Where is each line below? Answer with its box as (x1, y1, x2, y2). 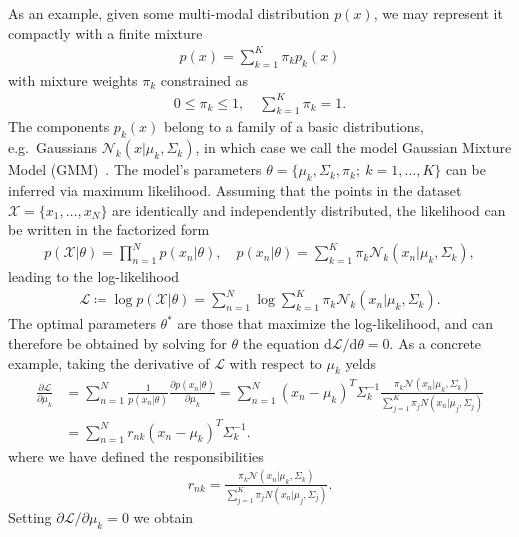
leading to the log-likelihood (8, 266, 180, 287)
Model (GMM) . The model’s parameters (8, 159, 262, 180)
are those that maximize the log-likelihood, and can (177, 313, 494, 334)
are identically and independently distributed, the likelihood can (112, 199, 506, 220)
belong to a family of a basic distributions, (163, 116, 425, 137)
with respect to (229, 352, 322, 373)
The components (8, 116, 110, 137)
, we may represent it (373, 3, 503, 23)
